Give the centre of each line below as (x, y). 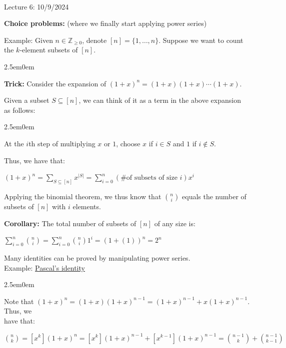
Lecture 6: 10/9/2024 (36, 6)
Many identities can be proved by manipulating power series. (97, 257)
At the (14, 143)
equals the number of (214, 196)
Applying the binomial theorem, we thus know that (83, 196)
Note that (19, 301)
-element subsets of (49, 50)
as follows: (20, 110)
